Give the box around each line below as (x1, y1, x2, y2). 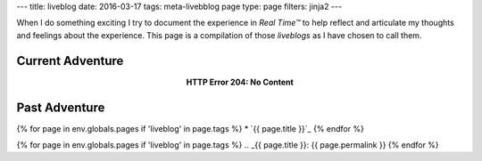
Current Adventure (16, 53, 124, 68)
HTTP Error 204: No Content (186, 76, 294, 87)
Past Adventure (16, 100, 105, 115)
